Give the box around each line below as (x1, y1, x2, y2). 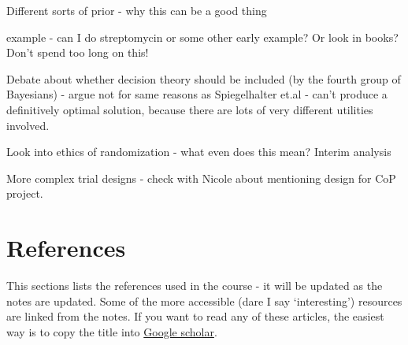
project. (6, 185, 43, 202)
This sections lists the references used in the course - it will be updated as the (6, 277, 383, 294)
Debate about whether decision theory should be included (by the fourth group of (6, 70, 401, 87)
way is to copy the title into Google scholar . (6, 323, 217, 339)
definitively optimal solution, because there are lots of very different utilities (6, 101, 373, 117)
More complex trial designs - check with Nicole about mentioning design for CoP (6, 169, 396, 186)
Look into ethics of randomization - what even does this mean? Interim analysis (6, 143, 391, 160)
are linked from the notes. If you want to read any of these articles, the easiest (6, 308, 384, 325)
